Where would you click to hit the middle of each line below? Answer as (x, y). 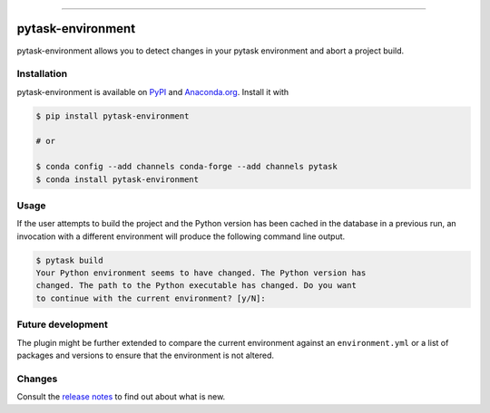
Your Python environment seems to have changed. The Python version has (201, 273)
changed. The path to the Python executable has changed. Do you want (196, 286)
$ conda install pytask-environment (118, 179)
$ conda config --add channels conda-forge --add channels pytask (186, 167)
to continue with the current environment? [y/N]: (151, 298)
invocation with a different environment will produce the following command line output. (181, 236)
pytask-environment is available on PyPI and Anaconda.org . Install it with (153, 91)
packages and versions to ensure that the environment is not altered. (146, 355)
